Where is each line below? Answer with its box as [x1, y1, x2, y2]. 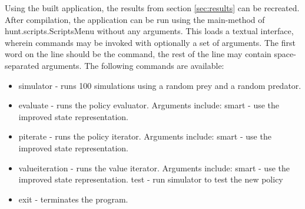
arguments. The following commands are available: [42, 59, 224, 71]
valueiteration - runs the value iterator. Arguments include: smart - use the [18, 161, 290, 174]
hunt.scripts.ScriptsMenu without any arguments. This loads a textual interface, [5, 25, 294, 37]
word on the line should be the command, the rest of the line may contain [5, 48, 271, 60]
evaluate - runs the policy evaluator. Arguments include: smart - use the [18, 99, 280, 111]
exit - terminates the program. [18, 193, 128, 205]
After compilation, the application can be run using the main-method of [5, 13, 265, 25]
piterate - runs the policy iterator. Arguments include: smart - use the [18, 130, 271, 142]
